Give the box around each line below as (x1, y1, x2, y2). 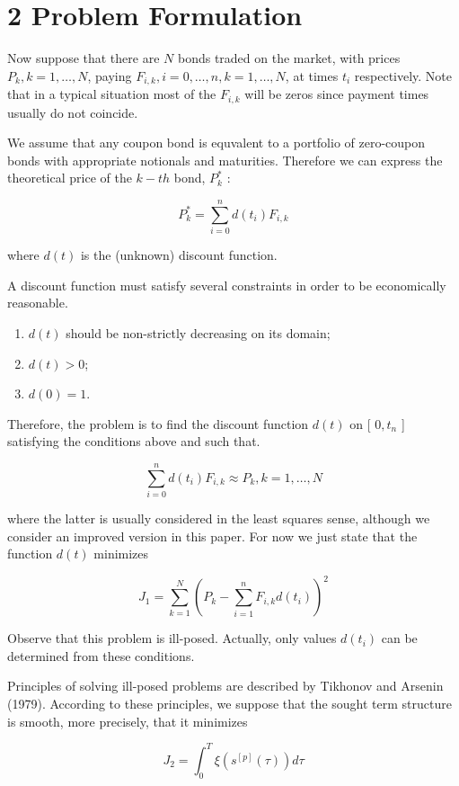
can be (381, 629, 418, 648)
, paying (87, 66, 132, 85)
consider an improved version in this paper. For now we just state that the (7, 526, 418, 545)
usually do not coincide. (7, 103, 138, 121)
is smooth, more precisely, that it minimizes (7, 711, 248, 730)
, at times (285, 66, 339, 85)
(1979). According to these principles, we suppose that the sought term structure (7, 694, 452, 713)
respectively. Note (354, 66, 453, 85)
